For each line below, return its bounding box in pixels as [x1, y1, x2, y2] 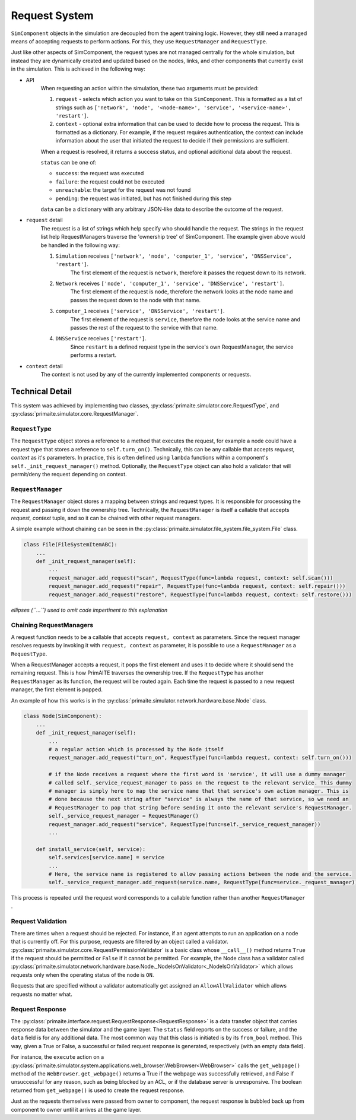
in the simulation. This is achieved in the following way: [11, 65, 145, 72]
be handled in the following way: [40, 241, 120, 249]
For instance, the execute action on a [11, 1053, 104, 1061]
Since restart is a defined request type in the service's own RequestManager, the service [70, 343, 294, 350]
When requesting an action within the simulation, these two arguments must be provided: [40, 84, 259, 91]
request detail [26, 217, 63, 224]
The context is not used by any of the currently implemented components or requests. [40, 371, 252, 378]
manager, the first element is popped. [11, 686, 103, 693]
